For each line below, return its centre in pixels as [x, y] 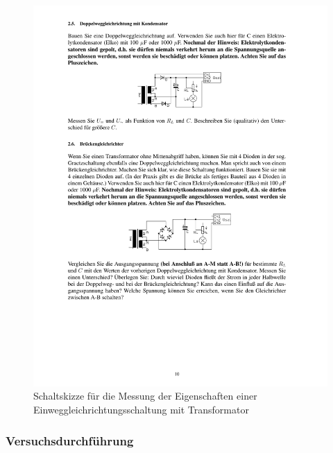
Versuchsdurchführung [70, 440]
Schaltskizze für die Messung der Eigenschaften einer [145, 396]
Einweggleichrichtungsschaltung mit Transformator [141, 410]
